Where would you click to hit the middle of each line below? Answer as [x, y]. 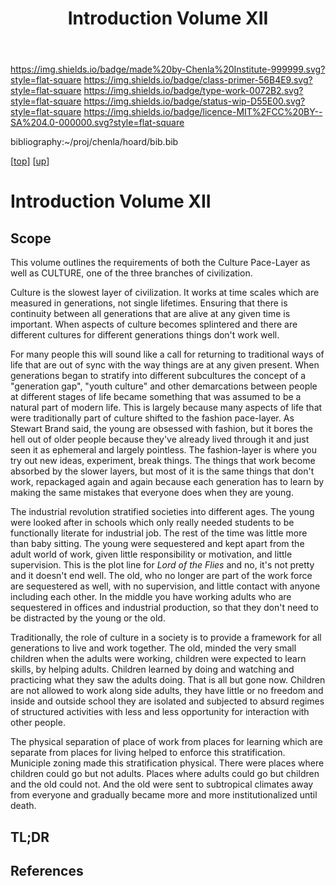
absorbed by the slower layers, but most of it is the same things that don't [162, 471]
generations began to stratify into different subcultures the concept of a [158, 376]
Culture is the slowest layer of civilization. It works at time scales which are [165, 293]
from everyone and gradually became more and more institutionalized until [164, 795]
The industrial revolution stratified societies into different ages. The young [162, 512]
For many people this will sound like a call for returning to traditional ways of [167, 354]
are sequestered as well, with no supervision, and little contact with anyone [165, 586]
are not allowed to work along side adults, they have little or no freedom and [167, 691]
